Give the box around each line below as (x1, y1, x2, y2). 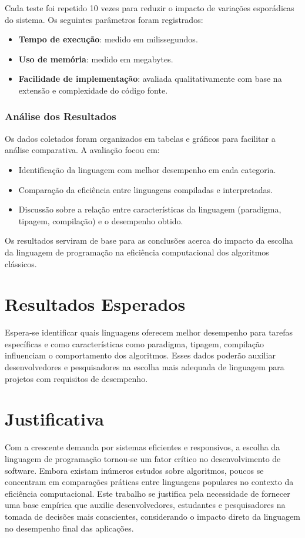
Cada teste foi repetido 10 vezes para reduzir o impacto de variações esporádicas (5, 2, 294, 14)
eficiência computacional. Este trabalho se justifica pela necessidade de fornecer (5, 487, 290, 499)
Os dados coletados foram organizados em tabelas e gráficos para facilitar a (5, 132, 276, 144)
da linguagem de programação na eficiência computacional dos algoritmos (5, 245, 269, 258)
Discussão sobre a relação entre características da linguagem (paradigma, (18, 203, 281, 215)
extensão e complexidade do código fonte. (18, 84, 168, 96)
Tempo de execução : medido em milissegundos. (18, 33, 198, 45)
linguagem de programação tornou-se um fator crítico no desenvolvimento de (5, 452, 281, 464)
